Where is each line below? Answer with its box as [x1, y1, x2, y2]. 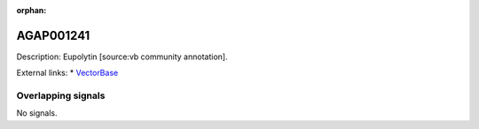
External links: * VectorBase [16, 67, 119, 79]
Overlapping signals [16, 89, 106, 102]
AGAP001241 [16, 27, 90, 43]
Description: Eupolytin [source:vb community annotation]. [16, 51, 228, 62]
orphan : [16, 5, 47, 15]
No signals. [16, 108, 58, 118]
